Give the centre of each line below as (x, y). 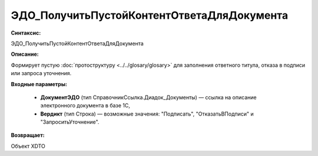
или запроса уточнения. (41, 73)
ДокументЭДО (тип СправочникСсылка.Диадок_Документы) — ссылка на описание (148, 97)
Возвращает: (28, 135)
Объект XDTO (28, 146)
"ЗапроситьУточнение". (70, 122)
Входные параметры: (39, 84)
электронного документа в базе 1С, (85, 106)
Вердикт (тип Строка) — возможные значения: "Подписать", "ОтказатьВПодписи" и (147, 114)
